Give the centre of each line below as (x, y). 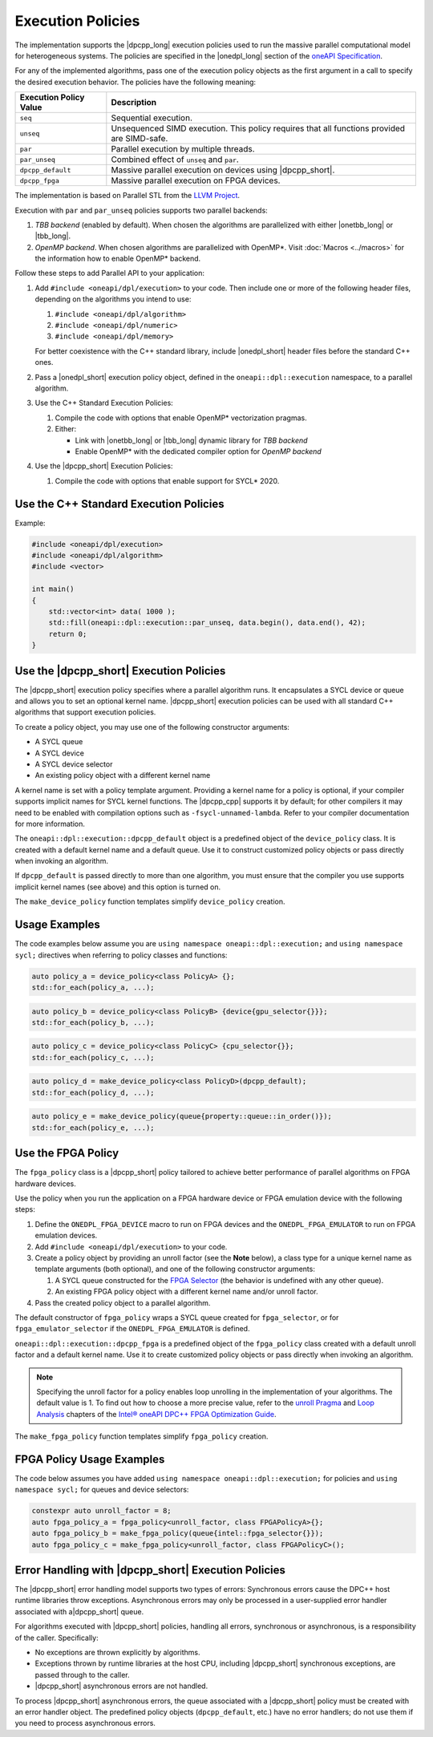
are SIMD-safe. (140, 139)
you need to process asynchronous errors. (85, 1723)
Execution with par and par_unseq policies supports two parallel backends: (141, 210)
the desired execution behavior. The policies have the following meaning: (136, 82)
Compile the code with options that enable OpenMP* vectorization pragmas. (181, 418)
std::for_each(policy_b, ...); (93, 1022)
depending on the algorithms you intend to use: (113, 299)
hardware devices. (45, 1184)
